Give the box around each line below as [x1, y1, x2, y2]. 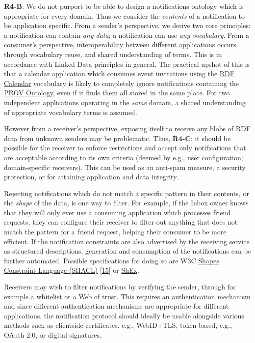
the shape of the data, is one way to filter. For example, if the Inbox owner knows [4, 198, 249, 208]
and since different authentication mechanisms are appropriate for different [4, 301, 229, 311]
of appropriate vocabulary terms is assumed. [4, 107, 137, 117]
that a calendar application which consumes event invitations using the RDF [4, 68, 234, 79]
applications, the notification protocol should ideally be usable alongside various [4, 310, 244, 320]
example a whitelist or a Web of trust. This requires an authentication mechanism [4, 291, 251, 301]
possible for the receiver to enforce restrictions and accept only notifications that [4, 143, 246, 153]
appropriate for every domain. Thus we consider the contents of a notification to [4, 10, 245, 21]
